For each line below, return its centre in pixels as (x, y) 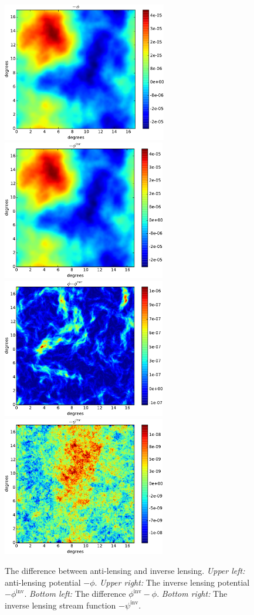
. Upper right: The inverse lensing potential (172, 582)
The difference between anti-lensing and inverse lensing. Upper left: (125, 570)
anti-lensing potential (43, 582)
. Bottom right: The (192, 594)
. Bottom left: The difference (75, 594)
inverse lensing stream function (60, 605)
